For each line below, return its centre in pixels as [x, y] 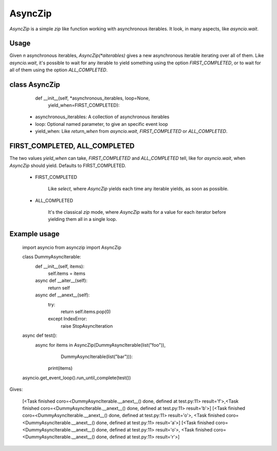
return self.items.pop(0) [86, 311]
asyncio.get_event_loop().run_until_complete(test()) [77, 378]
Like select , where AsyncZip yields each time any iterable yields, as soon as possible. [138, 189]
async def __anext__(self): [62, 295]
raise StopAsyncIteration [87, 326]
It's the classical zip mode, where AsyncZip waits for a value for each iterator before [137, 212]
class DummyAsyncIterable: [52, 257]
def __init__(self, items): [60, 266]
